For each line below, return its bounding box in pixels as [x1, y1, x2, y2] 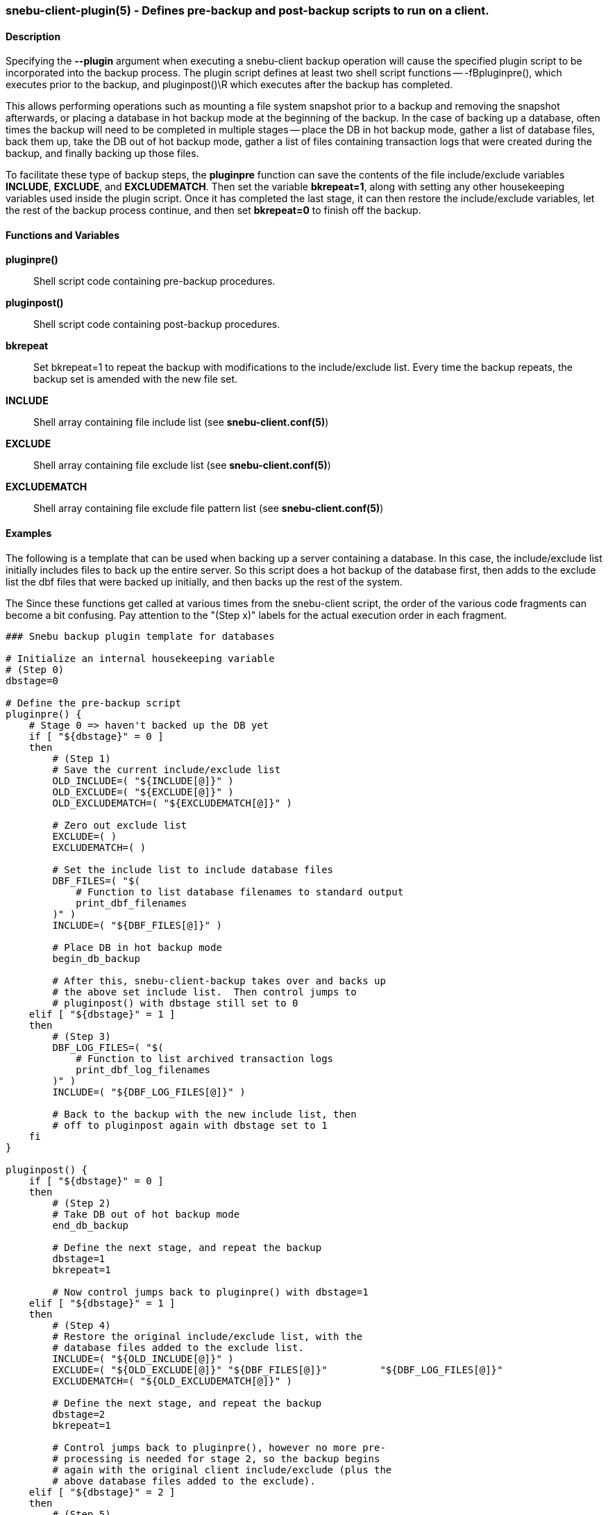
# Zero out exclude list [52, 819, 187, 831]
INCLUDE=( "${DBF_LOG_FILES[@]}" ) [52, 1086, 246, 1098]
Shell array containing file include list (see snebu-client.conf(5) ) [33, 416, 329, 429]
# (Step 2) [52, 1197, 111, 1209]
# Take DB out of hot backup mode [52, 1208, 240, 1220]
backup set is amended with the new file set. [33, 373, 238, 386]
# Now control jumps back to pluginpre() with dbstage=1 [52, 1286, 369, 1298]
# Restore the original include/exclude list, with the [52, 1330, 363, 1342]
